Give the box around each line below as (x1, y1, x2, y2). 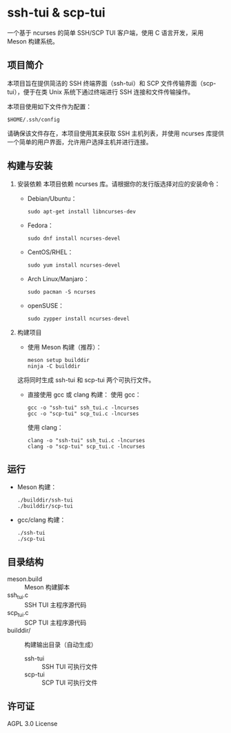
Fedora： (27, 221, 54, 229)
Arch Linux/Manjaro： (27, 274, 90, 283)
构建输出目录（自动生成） (24, 640, 97, 649)
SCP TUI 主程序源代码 (24, 618, 87, 627)
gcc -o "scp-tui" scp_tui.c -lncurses (27, 410, 139, 417)
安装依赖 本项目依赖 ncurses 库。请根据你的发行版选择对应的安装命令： (17, 180, 221, 188)
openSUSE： (27, 301, 64, 310)
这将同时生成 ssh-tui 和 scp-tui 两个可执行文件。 (17, 375, 155, 384)
